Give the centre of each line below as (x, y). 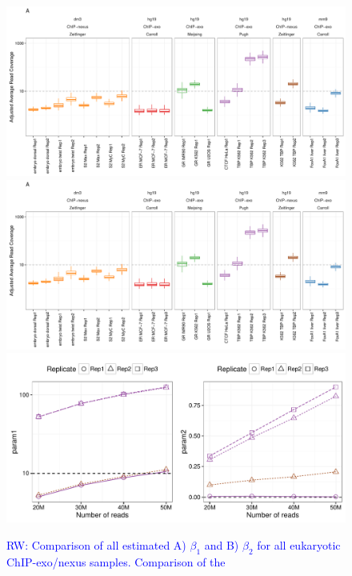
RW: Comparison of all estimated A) (96, 544)
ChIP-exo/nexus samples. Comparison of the (116, 561)
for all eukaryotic (299, 544)
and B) (222, 544)
